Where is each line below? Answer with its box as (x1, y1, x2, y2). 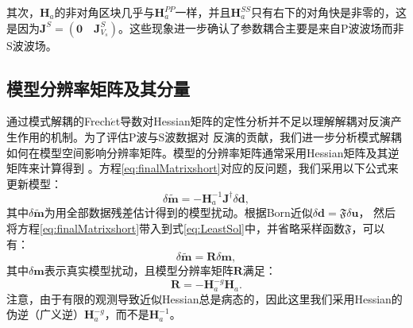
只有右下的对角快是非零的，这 (250, 4, 407, 20)
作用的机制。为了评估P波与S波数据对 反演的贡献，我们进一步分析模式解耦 (17, 128, 402, 145)
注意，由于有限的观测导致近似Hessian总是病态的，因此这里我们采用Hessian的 (6, 290, 403, 307)
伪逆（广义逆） (6, 306, 84, 322)
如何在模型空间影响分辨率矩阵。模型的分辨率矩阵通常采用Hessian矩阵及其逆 (6, 144, 399, 160)
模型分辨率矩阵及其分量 (6, 75, 190, 100)
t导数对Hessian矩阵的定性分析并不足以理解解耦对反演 (115, 113, 391, 129)
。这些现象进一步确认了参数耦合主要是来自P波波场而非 (118, 19, 404, 36)
